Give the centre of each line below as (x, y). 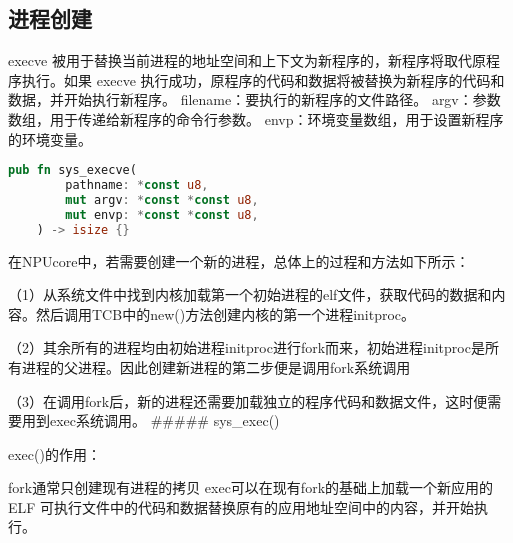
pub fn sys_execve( (72, 170)
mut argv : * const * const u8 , (162, 199)
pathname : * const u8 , (137, 185)
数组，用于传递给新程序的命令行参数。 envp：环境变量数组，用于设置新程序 (256, 118)
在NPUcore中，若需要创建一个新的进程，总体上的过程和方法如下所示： (239, 260)
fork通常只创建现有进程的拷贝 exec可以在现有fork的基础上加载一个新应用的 (251, 487)
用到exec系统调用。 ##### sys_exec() (150, 420)
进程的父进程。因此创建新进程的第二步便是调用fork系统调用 (216, 366)
